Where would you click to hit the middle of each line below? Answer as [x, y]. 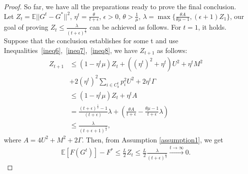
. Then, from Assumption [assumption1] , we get [153, 139]
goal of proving [26, 27]
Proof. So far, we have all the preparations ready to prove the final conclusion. [120, 6]
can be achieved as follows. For [135, 27]
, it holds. [212, 27]
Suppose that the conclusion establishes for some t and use [91, 41]
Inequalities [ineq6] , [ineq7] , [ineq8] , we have [71, 50]
